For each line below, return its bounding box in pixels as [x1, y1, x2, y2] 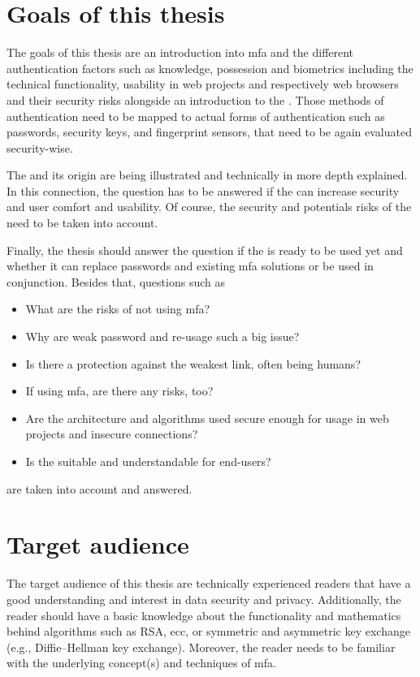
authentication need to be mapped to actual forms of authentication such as [6, 107, 385, 124]
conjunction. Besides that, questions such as [6, 273, 225, 290]
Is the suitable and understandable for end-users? [25, 453, 271, 469]
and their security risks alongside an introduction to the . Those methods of [6, 91, 384, 108]
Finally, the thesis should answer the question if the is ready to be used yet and [6, 241, 403, 258]
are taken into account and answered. [6, 480, 193, 497]
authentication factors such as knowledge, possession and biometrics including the [6, 59, 414, 76]
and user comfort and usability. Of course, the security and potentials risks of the [6, 198, 412, 215]
